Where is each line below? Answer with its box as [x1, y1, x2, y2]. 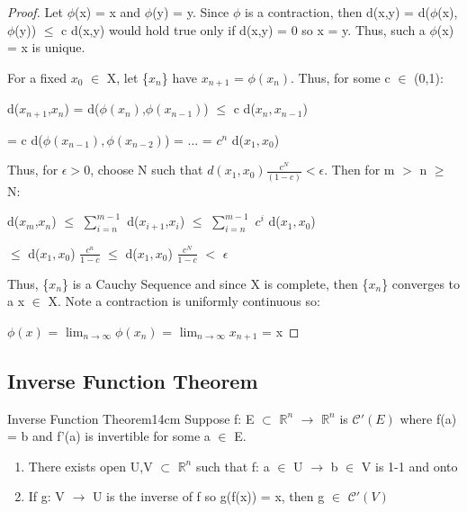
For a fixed [7, 67, 67, 86]
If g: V [28, 487, 65, 506]
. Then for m [324, 160, 395, 179]
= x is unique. [7, 38, 85, 57]
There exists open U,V [28, 456, 153, 475]
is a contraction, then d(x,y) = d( [245, 3, 430, 21]
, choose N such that [90, 160, 203, 179]
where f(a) [400, 409, 457, 427]
